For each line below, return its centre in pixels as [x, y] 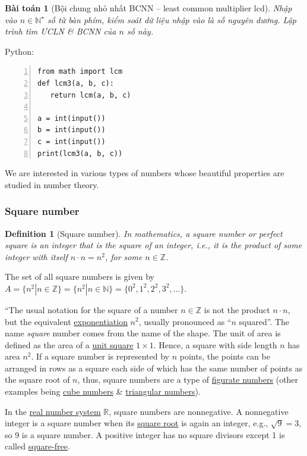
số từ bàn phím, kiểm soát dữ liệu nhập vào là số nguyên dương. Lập [172, 19]
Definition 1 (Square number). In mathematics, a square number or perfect [144, 233]
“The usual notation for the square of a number [91, 309]
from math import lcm [80, 72]
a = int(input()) [72, 118]
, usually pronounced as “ [185, 321]
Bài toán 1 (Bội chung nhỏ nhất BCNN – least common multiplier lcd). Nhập [148, 8]
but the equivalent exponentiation [66, 321]
